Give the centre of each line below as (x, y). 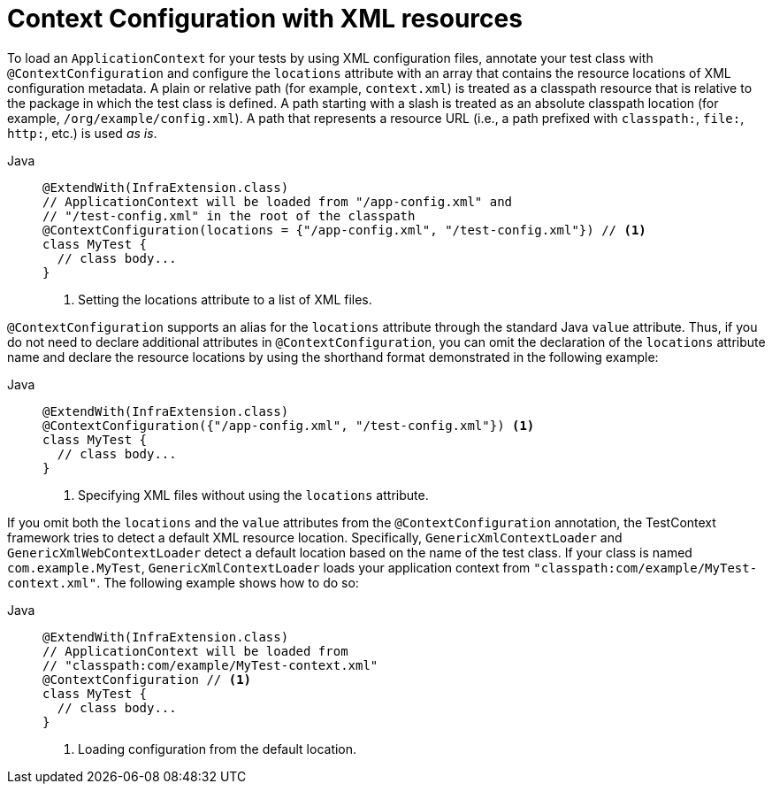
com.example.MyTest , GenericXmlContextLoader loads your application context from (269, 567)
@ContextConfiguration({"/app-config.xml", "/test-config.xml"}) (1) (289, 425)
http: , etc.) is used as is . (82, 133)
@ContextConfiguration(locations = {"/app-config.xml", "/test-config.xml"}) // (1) (344, 230)
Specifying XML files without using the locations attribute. (253, 495)
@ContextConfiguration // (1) (147, 679)
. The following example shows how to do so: (228, 582)
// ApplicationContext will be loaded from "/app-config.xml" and (278, 201)
